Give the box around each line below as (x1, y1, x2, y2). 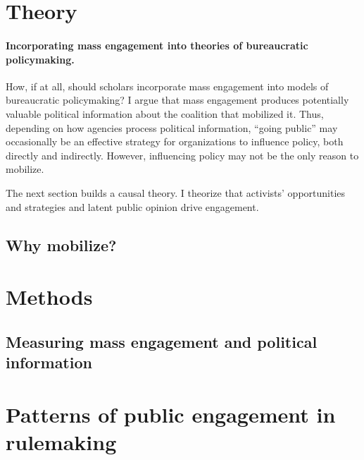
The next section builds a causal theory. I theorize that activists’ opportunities (6, 185, 346, 200)
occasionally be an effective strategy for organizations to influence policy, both (6, 134, 344, 149)
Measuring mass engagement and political (6, 330, 318, 352)
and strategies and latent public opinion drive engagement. (6, 199, 259, 214)
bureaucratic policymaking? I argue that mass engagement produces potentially (6, 92, 349, 107)
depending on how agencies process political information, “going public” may (6, 120, 338, 135)
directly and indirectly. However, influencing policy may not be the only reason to (6, 147, 359, 162)
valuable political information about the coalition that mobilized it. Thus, (6, 106, 324, 121)
